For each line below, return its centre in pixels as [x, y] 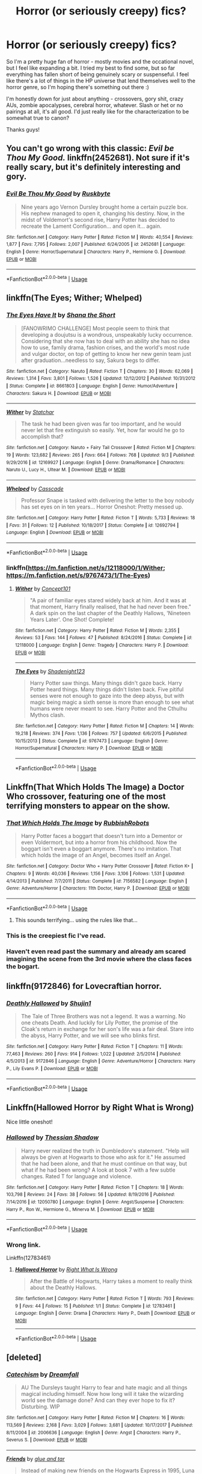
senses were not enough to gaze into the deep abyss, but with [107, 696]
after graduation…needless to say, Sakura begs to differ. [90, 360]
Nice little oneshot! [29, 1122]
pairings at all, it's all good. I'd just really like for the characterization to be [98, 111]
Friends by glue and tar [35, 1459]
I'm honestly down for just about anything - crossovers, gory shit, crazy [95, 99]
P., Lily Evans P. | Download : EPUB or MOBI [52, 1069]
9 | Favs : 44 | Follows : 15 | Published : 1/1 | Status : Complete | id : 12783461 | [95, 1306]
